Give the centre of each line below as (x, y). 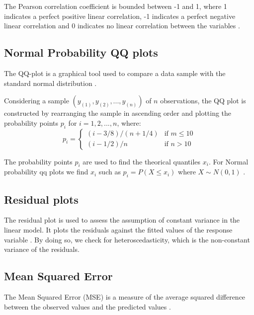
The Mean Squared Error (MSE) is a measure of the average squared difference (125, 296)
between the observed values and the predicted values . (87, 306)
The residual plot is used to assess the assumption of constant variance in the (122, 220)
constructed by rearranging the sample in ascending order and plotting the (118, 113)
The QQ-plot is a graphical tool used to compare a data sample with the (115, 73)
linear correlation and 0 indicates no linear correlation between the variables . (122, 26)
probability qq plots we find (46, 172)
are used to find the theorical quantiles (142, 161)
